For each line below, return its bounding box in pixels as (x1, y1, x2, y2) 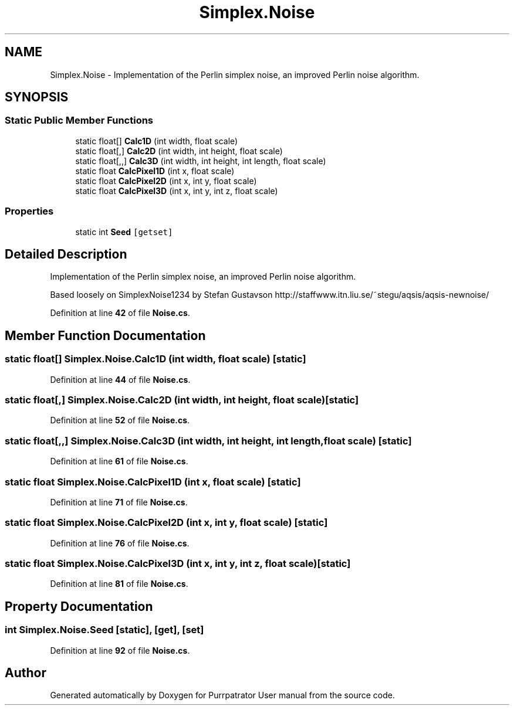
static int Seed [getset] (75, 226, 173, 237)
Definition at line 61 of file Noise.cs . (50, 456, 188, 467)
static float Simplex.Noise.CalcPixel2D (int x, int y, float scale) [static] (5, 517, 328, 529)
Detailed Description (5, 246, 127, 261)
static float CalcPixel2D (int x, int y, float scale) (75, 175, 257, 186)
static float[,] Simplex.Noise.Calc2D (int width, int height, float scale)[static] (5, 394, 359, 406)
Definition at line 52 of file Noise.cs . (50, 415, 190, 426)
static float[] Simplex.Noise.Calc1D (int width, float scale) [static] (5, 353, 306, 365)
